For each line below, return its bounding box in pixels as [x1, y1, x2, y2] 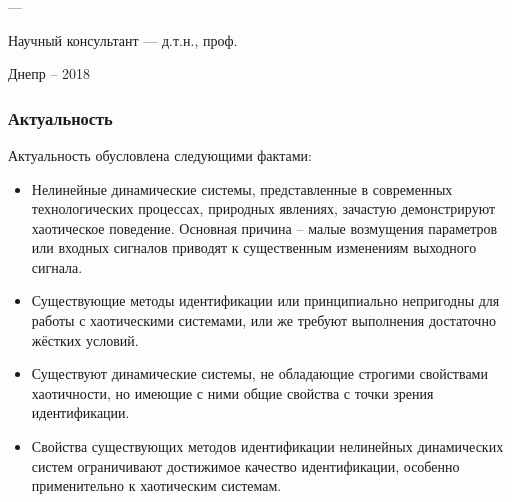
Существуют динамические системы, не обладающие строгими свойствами [31, 363, 488, 384]
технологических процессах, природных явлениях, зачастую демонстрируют [31, 198, 496, 219]
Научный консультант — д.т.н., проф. [8, 29, 238, 50]
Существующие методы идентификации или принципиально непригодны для [31, 290, 500, 311]
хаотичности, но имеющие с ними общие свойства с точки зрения [31, 382, 434, 403]
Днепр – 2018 [8, 63, 91, 84]
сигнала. [31, 256, 83, 277]
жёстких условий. [31, 329, 139, 350]
